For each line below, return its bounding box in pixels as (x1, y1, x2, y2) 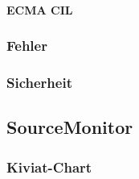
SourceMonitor (6, 114, 133, 139)
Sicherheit (6, 72, 72, 92)
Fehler (6, 35, 47, 56)
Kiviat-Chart (6, 156, 92, 177)
